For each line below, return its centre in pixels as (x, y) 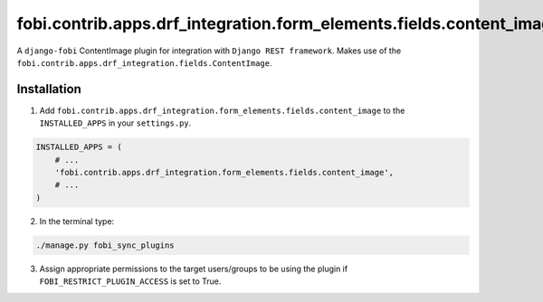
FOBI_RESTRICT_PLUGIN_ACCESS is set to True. (130, 281)
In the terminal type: (77, 221)
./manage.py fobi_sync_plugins (105, 245)
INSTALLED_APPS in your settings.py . (115, 123)
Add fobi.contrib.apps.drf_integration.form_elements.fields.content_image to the (222, 110)
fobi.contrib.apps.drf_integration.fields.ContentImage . (144, 62)
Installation (49, 89)
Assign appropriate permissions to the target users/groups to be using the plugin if (194, 269)
